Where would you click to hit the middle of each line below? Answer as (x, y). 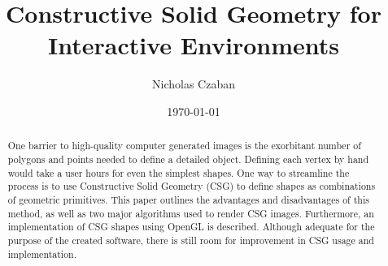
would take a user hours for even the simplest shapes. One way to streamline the (179, 172)
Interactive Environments (194, 45)
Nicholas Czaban (194, 84)
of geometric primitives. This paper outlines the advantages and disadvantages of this (188, 199)
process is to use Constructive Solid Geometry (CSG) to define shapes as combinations (192, 186)
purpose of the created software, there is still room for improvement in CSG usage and (191, 240)
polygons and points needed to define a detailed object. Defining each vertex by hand (188, 159)
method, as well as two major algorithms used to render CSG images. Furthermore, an (191, 213)
